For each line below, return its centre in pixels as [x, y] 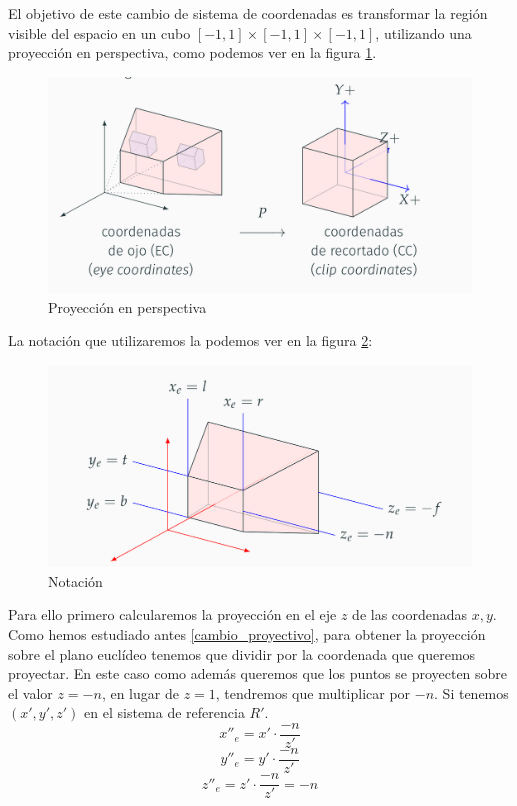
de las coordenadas [410, 614]
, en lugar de [140, 692]
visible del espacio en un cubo [99, 32]
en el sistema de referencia [164, 712]
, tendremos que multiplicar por [313, 692]
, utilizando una [423, 32]
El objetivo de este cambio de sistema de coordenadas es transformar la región [248, 13]
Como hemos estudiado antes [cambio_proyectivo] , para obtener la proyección [247, 633]
